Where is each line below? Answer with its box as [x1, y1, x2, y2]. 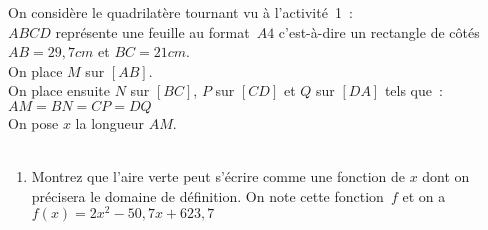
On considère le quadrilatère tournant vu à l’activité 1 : [8, 2, 353, 22]
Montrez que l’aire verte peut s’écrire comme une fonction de [31, 166, 405, 187]
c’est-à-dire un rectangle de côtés [278, 21, 480, 42]
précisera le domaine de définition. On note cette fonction [31, 185, 384, 206]
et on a [402, 185, 446, 206]
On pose [8, 112, 59, 133]
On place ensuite [8, 80, 110, 101]
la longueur [75, 112, 145, 133]
